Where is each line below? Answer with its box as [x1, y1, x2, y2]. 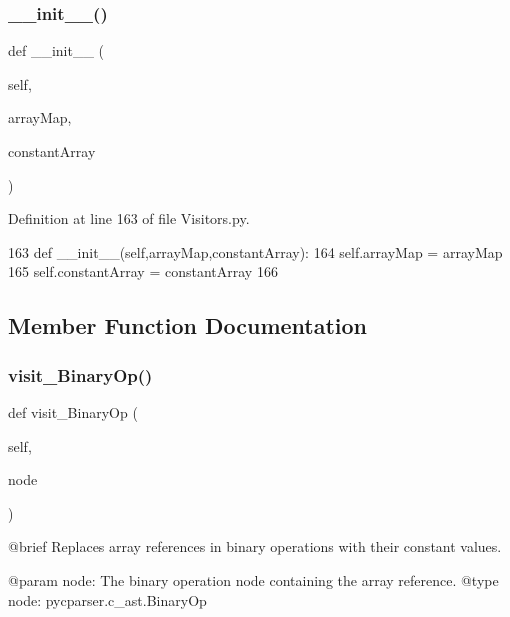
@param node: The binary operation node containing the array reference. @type [8, 569, 499, 590]
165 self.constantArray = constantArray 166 [8, 261, 278, 282]
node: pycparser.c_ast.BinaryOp [8, 589, 207, 610]
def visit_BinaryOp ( [8, 401, 138, 422]
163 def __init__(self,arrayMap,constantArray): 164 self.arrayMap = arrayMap [8, 241, 503, 262]
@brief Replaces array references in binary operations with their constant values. [8, 536, 502, 557]
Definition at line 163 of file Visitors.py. [8, 208, 250, 229]
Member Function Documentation [8, 310, 368, 341]
